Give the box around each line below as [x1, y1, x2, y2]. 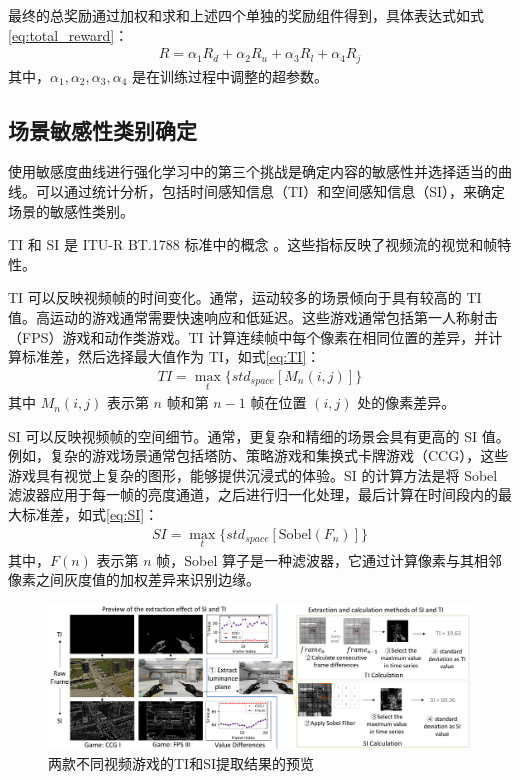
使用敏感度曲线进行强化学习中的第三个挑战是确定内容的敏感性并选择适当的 [8, 161, 498, 182]
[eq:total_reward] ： [8, 24, 129, 45]
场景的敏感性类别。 [8, 200, 134, 221]
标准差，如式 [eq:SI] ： [21, 504, 159, 525]
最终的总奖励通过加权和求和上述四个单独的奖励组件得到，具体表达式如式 [8, 5, 484, 25]
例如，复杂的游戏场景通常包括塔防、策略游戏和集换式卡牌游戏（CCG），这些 [8, 445, 509, 466]
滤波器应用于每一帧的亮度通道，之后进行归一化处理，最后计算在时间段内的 [8, 484, 498, 505]
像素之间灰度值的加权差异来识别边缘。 [8, 569, 260, 590]
